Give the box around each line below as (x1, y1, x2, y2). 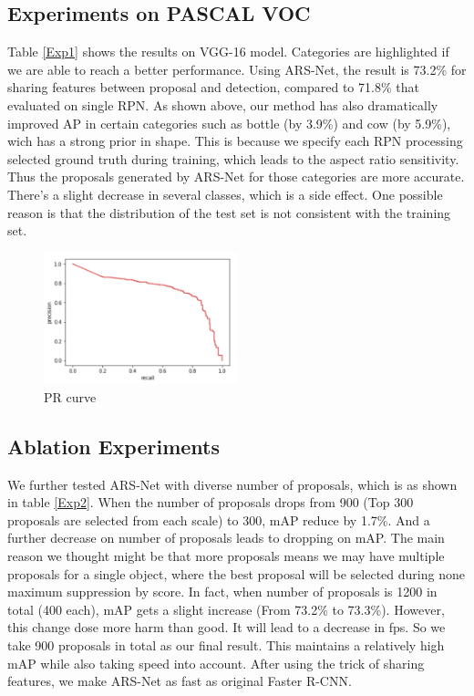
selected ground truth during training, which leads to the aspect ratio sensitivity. (7, 149, 459, 168)
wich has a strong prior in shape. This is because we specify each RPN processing (7, 131, 463, 151)
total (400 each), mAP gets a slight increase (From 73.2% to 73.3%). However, (7, 599, 445, 618)
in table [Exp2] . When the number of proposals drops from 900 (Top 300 (7, 493, 414, 512)
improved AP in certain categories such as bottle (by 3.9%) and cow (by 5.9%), (7, 113, 451, 132)
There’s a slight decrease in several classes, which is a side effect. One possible (7, 184, 443, 203)
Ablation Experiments (7, 431, 221, 460)
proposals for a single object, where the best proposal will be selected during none (7, 564, 465, 583)
